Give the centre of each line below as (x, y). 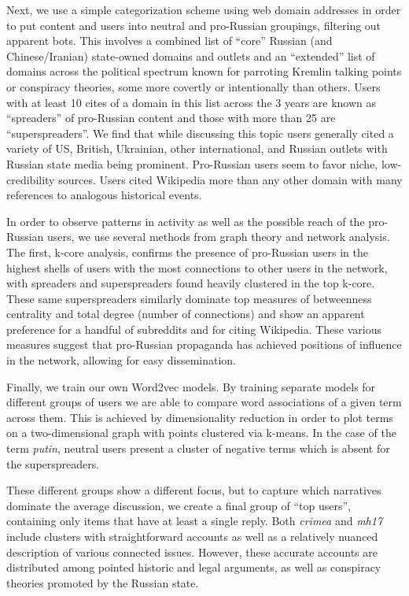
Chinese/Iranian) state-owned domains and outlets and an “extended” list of (191, 56)
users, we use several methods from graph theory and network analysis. (219, 237)
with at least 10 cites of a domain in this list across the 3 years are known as (192, 102)
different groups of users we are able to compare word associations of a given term (204, 402)
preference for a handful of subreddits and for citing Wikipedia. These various (194, 329)
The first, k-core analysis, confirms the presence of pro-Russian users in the (187, 252)
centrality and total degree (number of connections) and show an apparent (186, 314)
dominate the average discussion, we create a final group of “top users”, (179, 505)
